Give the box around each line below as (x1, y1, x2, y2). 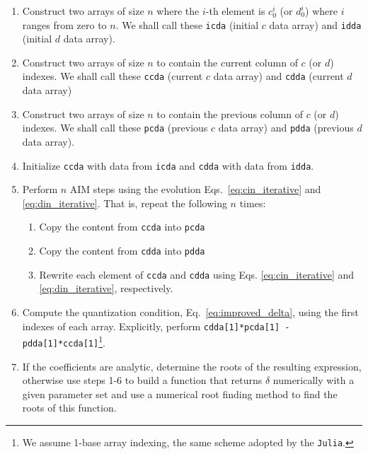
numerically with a (272, 373, 355, 388)
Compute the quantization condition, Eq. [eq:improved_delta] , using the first (22, 304, 359, 319)
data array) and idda (269, 17, 362, 32)
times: (239, 195, 266, 210)
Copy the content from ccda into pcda (39, 219, 205, 234)
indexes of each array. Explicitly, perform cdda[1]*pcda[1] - (22, 318, 290, 333)
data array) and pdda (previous (218, 120, 354, 135)
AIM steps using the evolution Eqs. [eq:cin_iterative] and (69, 182, 321, 197)
